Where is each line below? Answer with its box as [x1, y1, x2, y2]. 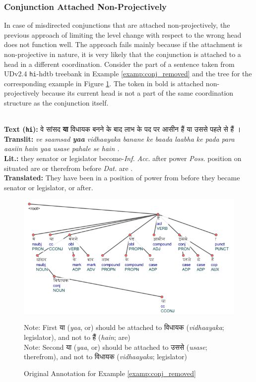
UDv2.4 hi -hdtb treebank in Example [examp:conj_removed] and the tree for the [4, 68, 252, 79]
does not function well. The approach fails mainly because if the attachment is [4, 39, 243, 50]
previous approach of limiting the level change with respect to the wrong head [4, 29, 242, 40]
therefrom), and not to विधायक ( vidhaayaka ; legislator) [24, 351, 187, 362]
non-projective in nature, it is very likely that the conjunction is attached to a [4, 49, 241, 59]
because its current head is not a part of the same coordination [41, 88, 234, 98]
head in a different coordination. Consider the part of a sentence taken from [4, 58, 235, 69]
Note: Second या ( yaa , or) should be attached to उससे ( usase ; [24, 341, 207, 352]
